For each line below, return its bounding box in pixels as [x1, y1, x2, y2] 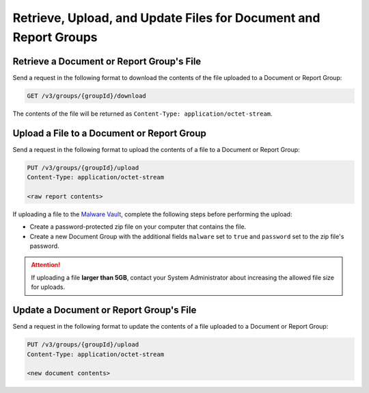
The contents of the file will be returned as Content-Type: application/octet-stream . [12, 110, 273, 118]
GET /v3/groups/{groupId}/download [27, 92, 146, 99]
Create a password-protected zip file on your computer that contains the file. [29, 223, 247, 231]
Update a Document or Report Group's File [12, 305, 197, 316]
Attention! [31, 261, 61, 269]
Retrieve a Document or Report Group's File [12, 55, 202, 67]
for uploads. [31, 283, 66, 291]
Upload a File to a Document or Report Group [12, 127, 206, 139]
